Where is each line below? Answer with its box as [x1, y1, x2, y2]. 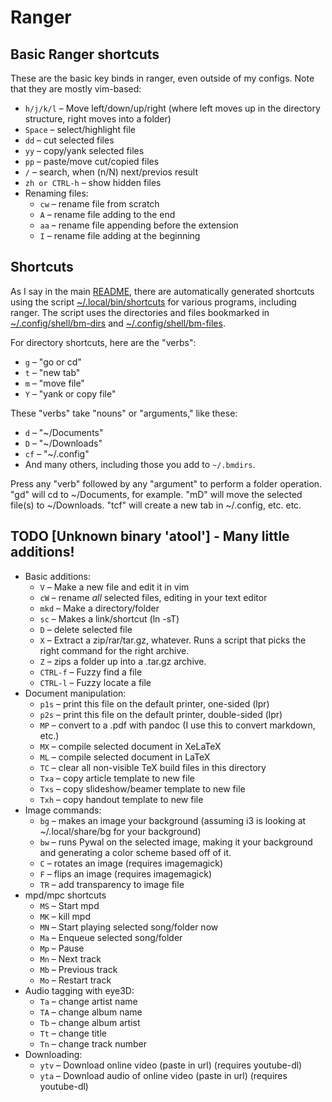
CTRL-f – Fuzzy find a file [39, 666, 143, 678]
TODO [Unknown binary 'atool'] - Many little [10, 528, 290, 545]
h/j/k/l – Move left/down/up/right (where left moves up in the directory [24, 102, 321, 114]
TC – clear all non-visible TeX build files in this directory [39, 761, 267, 773]
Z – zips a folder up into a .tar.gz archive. [39, 655, 207, 667]
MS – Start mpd [39, 899, 100, 911]
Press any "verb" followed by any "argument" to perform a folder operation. [10, 477, 323, 490]
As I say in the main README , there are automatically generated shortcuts [10, 285, 315, 297]
